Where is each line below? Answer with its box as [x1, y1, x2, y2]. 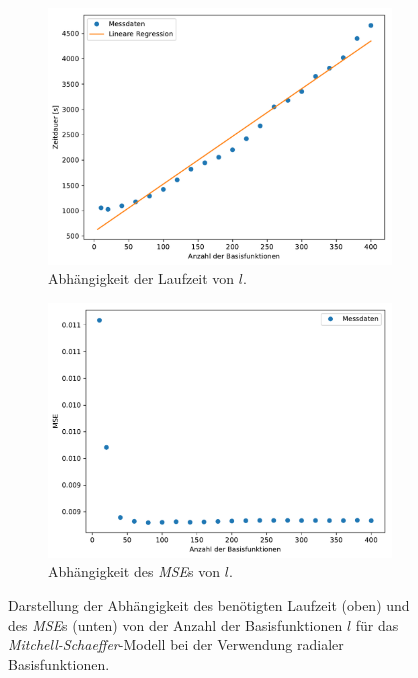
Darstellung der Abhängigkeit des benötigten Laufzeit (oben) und [8, 595, 410, 615]
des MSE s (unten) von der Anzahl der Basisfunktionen [8, 614, 343, 635]
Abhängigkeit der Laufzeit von [48, 268, 235, 289]
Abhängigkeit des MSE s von [48, 561, 221, 582]
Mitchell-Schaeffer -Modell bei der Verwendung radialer [8, 634, 344, 655]
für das [355, 614, 399, 635]
